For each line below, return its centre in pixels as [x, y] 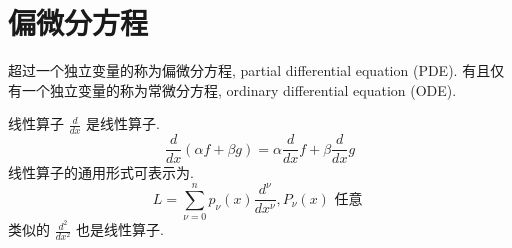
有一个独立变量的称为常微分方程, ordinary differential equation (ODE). [232, 89]
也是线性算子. [120, 229]
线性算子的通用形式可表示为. [101, 172]
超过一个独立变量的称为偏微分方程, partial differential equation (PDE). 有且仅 [256, 70]
